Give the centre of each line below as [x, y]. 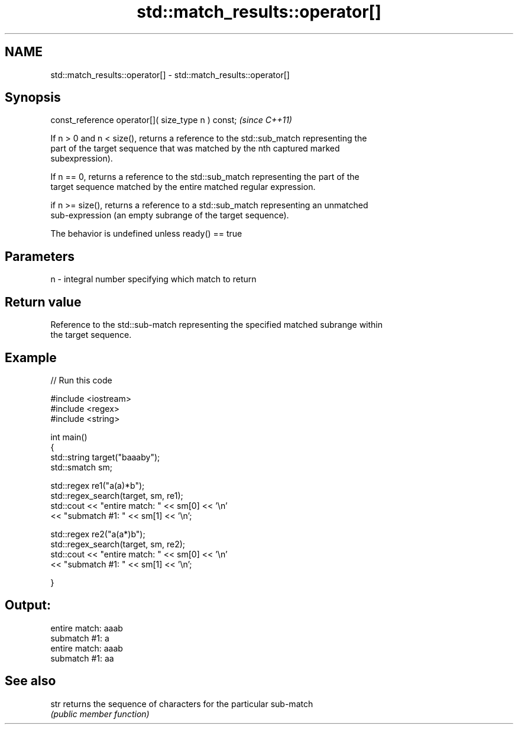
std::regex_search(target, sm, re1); [117, 495]
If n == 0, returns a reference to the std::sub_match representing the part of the [205, 177]
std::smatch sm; [81, 467]
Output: [28, 605]
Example [31, 357]
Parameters [40, 256]
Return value [43, 302]
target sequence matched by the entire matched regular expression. [183, 187]
